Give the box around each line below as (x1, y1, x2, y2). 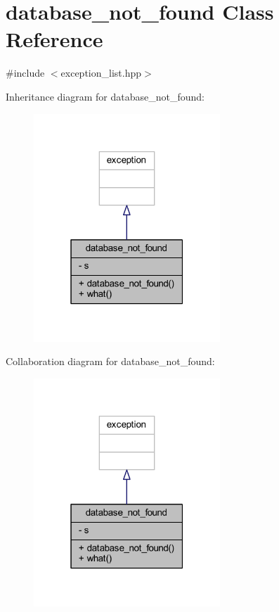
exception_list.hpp (60, 65, 141, 80)
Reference (6, 25, 103, 53)
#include (6, 65, 45, 80)
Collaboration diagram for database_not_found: (6, 354, 215, 369)
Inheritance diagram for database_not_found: (6, 89, 205, 103)
